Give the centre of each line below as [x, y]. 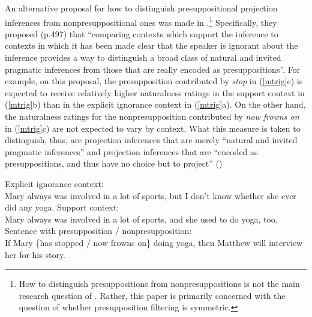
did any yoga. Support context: [62, 207]
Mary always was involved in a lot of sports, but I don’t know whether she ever [151, 195]
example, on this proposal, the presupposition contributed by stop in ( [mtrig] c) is [154, 81]
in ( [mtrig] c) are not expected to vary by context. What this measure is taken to [153, 128]
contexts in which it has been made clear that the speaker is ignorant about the [151, 45]
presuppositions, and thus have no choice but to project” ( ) [114, 163]
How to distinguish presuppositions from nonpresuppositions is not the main [159, 284]
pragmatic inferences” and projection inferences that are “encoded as [131, 151]
